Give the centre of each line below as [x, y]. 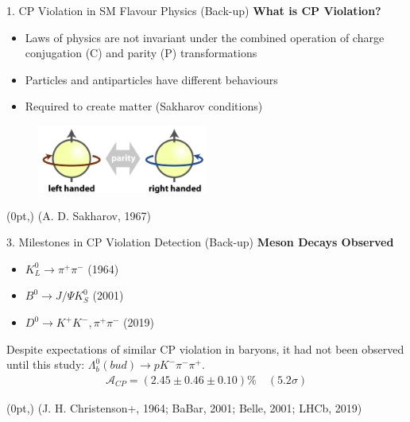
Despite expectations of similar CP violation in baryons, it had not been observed [205, 348]
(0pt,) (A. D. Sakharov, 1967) [79, 215]
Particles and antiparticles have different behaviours [151, 79]
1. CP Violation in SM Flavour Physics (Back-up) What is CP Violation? [194, 10]
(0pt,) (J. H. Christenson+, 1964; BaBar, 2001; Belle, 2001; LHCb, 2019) [184, 407]
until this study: [46, 364]
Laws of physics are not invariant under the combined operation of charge [205, 37]
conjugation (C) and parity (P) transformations [141, 53]
